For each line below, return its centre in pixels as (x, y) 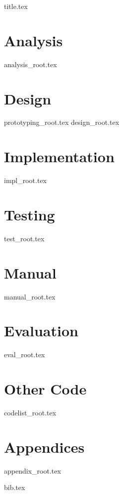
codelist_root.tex (30, 413)
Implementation (59, 156)
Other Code (45, 389)
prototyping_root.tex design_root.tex (62, 122)
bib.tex (15, 487)
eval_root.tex (25, 354)
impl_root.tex (26, 180)
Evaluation (41, 331)
